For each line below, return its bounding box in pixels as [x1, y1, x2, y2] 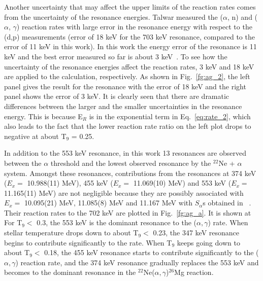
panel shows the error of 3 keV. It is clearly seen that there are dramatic [4, 91, 229, 101]
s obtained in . [203, 197, 251, 208]
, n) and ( [227, 11, 258, 22]
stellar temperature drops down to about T [4, 227, 139, 238]
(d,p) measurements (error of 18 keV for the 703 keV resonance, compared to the [4, 31, 255, 42]
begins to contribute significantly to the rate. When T [4, 237, 172, 248]
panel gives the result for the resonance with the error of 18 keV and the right [4, 81, 246, 91]
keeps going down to [177, 237, 240, 248]
